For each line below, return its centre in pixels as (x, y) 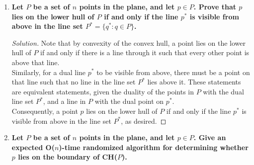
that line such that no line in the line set (74, 82)
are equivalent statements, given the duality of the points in (103, 91)
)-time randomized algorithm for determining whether (154, 147)
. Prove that (215, 6)
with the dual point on (129, 101)
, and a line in (64, 101)
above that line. (36, 62)
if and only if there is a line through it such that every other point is (145, 52)
